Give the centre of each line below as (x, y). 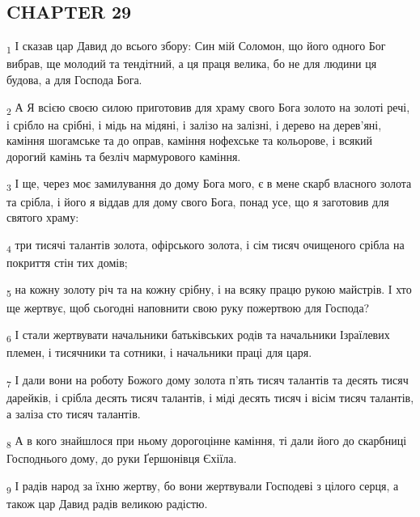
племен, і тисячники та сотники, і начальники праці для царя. (159, 352)
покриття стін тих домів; (67, 262)
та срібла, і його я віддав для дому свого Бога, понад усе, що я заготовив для (198, 201)
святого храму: (43, 217)
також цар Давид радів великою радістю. (107, 504)
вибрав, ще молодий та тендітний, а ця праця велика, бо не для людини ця (192, 64)
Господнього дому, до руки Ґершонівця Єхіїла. (122, 458)
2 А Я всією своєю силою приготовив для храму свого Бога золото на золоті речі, (208, 108)
